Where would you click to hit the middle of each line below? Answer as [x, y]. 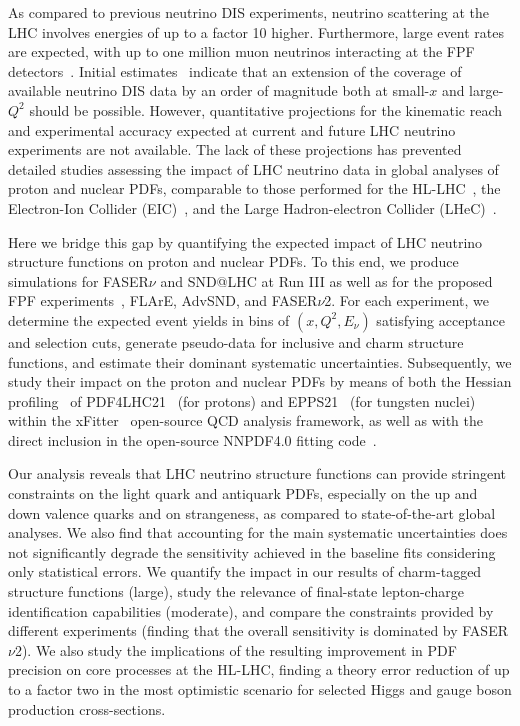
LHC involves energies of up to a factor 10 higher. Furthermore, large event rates [256, 31]
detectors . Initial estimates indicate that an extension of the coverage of [235, 70]
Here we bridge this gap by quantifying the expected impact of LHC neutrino [245, 241]
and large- [472, 90]
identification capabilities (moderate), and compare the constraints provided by [251, 610]
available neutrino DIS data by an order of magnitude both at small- [219, 90]
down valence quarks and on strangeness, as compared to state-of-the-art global [252, 512]
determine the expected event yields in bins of [149, 319]
